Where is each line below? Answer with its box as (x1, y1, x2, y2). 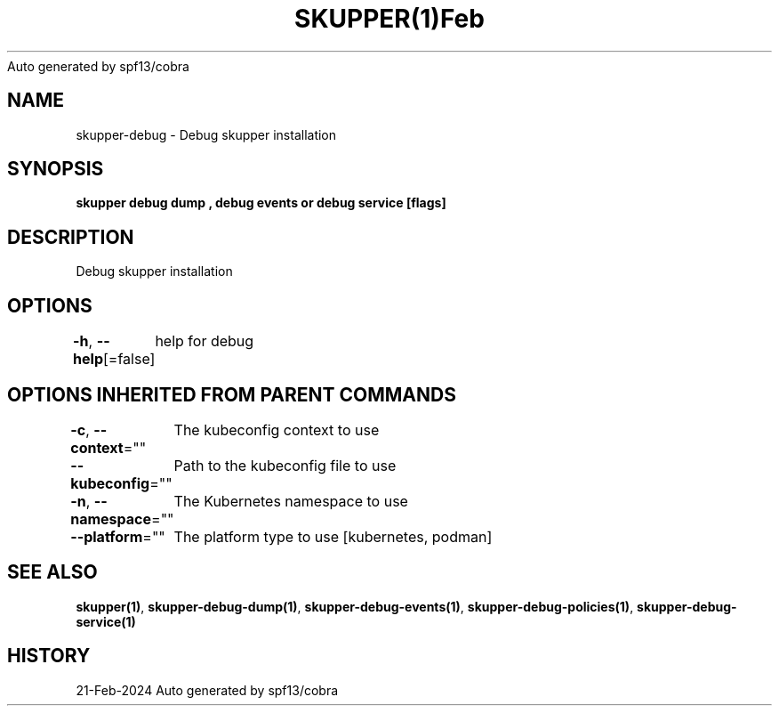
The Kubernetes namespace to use (173, 491, 408, 510)
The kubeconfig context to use (173, 420, 380, 439)
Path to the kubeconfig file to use (173, 456, 397, 474)
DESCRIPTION (7, 225, 134, 248)
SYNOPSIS (7, 158, 104, 181)
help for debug (155, 332, 254, 351)
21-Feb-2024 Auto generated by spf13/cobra (76, 682, 339, 698)
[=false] (103, 350, 156, 369)
